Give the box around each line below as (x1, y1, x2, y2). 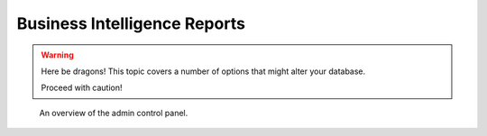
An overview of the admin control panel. (39, 107, 188, 118)
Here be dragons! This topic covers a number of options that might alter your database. (41, 66, 366, 77)
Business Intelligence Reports (16, 14, 245, 33)
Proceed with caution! (41, 82, 123, 94)
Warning (41, 50, 74, 60)
